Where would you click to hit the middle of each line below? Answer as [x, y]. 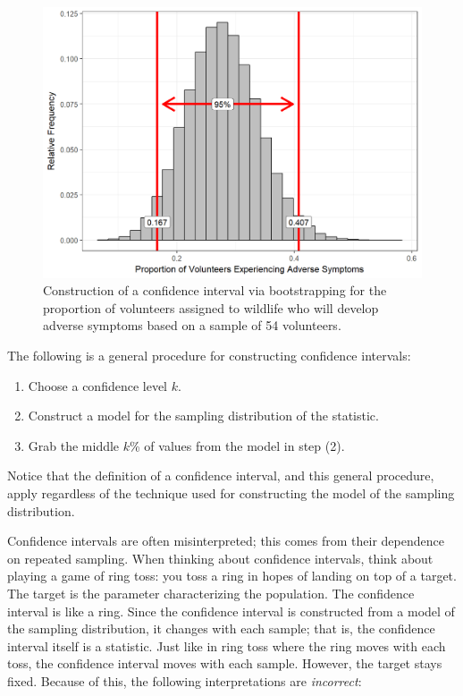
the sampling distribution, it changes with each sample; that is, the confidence [221, 628]
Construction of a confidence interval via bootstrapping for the [215, 290]
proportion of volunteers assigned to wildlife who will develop [211, 307]
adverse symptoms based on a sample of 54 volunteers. [192, 325]
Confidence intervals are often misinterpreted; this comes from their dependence [226, 541]
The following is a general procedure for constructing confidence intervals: [209, 356]
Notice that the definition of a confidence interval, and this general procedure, [221, 475]
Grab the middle [74, 445]
